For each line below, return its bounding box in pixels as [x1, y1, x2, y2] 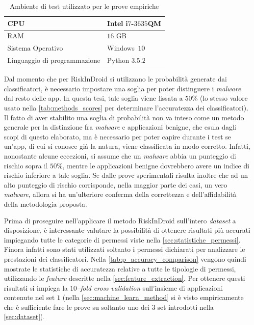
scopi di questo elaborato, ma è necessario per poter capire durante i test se [4, 131, 231, 141]
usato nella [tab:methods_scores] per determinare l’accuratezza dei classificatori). [4, 103, 249, 112]
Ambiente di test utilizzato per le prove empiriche [9, 1, 159, 11]
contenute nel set [4, 292, 55, 302]
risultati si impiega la [4, 282, 68, 293]
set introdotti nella [157, 301, 214, 312]
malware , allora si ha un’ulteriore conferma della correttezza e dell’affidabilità [4, 189, 237, 199]
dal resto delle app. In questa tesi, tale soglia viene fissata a [4, 93, 183, 103]
